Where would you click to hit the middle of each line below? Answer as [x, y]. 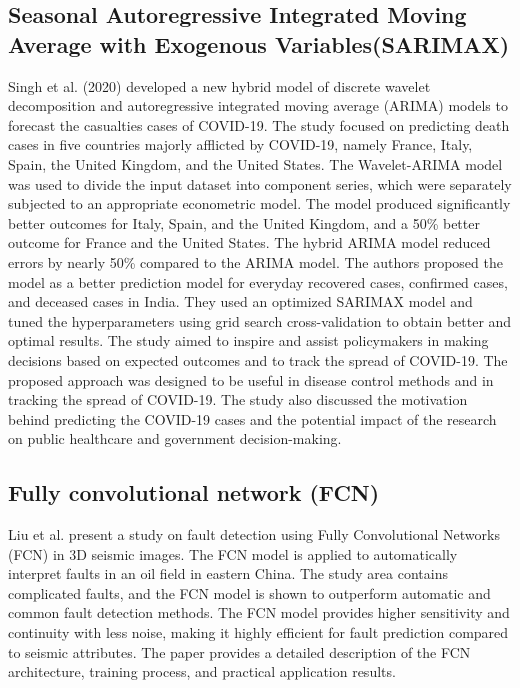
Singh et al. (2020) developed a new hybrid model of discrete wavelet [219, 85]
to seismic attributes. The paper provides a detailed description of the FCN [239, 651]
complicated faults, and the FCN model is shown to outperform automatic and [249, 592]
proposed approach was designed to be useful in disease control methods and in [251, 379]
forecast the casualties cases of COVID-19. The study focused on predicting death [259, 124]
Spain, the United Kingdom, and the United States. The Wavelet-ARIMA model [255, 163]
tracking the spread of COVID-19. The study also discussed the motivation [238, 399]
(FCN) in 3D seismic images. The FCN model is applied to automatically [233, 553]
